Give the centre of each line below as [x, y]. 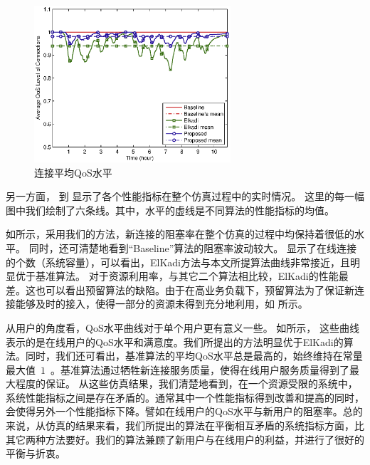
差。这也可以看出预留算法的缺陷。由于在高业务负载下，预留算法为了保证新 [180, 289]
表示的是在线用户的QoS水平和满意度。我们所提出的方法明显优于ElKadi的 [175, 341]
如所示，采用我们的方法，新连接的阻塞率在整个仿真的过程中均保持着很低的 [180, 234]
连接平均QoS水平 [73, 172]
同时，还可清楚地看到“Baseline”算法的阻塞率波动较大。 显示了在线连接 [192, 247]
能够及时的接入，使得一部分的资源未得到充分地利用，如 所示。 [162, 304]
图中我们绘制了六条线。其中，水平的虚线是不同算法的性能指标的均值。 [170, 210]
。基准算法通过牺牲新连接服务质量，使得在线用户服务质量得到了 [200, 369]
